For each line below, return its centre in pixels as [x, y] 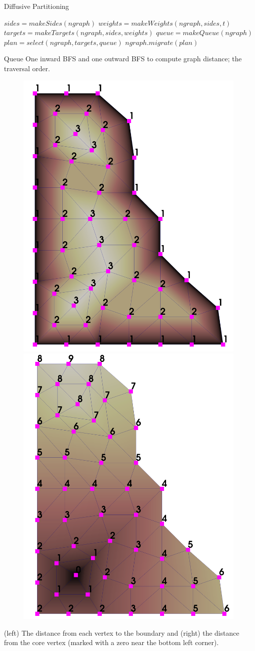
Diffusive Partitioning [37, 6]
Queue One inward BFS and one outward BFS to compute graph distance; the [123, 59]
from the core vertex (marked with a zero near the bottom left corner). [111, 642]
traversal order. [27, 68]
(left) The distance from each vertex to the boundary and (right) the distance [122, 632]
